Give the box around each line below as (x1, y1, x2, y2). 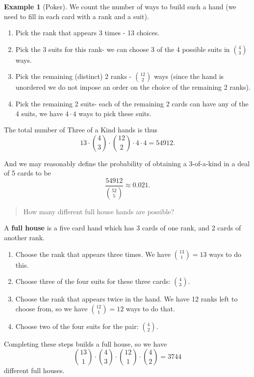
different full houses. (4, 365, 65, 376)
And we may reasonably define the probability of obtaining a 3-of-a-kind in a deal (4, 158, 250, 168)
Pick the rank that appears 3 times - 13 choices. (15, 27, 160, 38)
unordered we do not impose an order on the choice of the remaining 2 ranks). (15, 82, 251, 92)
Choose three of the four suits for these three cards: (15, 276, 171, 286)
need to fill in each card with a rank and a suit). (4, 11, 149, 21)
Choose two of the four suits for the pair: (15, 321, 139, 331)
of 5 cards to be (4, 168, 51, 178)
